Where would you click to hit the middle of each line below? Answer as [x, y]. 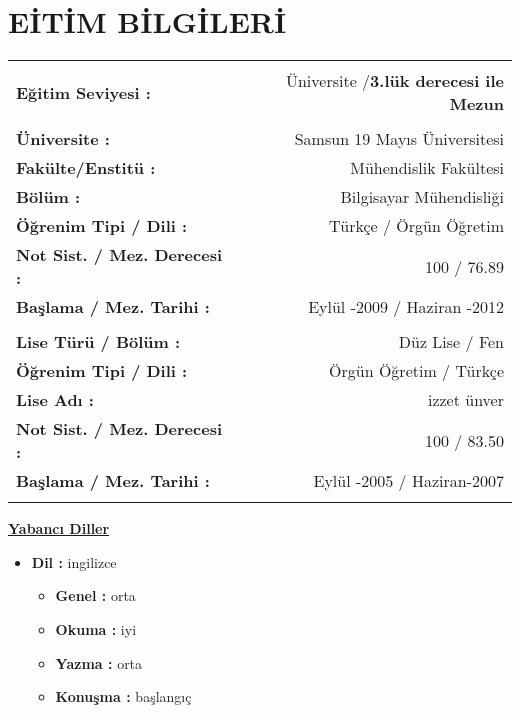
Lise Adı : [55, 400]
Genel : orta [95, 595]
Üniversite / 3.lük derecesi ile [394, 81]
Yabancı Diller [59, 528]
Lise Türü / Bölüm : [98, 342]
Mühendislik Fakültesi [427, 168]
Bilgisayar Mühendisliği [422, 197]
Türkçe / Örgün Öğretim [416, 226]
